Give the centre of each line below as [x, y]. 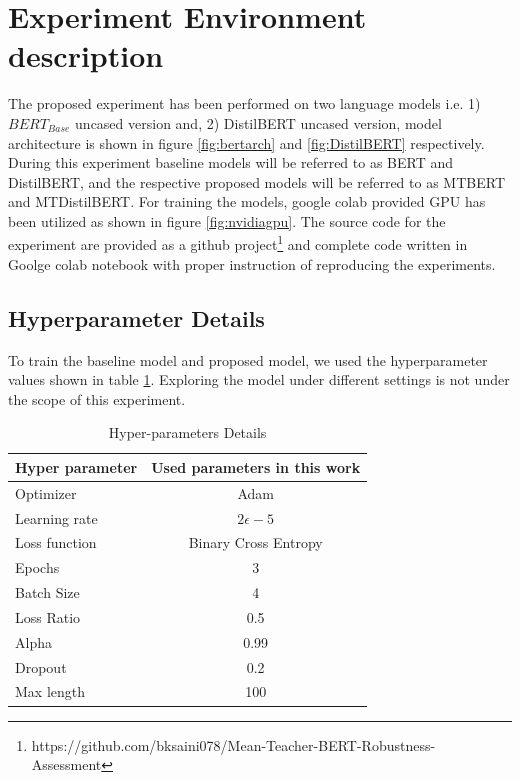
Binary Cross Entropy [255, 542]
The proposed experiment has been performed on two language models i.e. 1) [244, 103]
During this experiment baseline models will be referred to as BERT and [231, 162]
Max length [50, 691]
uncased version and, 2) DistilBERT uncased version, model [258, 122]
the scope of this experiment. [97, 398]
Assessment [66, 764]
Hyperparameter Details [136, 317]
